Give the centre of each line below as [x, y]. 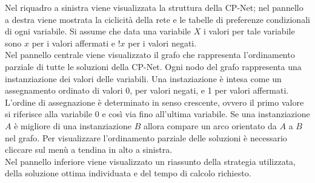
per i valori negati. [162, 43]
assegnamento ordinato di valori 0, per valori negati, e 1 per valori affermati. [147, 90]
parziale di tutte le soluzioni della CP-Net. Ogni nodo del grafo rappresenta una [153, 66]
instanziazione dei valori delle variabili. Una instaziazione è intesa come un [143, 78]
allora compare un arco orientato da [210, 125]
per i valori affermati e [74, 43]
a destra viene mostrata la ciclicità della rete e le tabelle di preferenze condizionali [157, 19]
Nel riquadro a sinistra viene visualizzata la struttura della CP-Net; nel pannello [154, 7]
